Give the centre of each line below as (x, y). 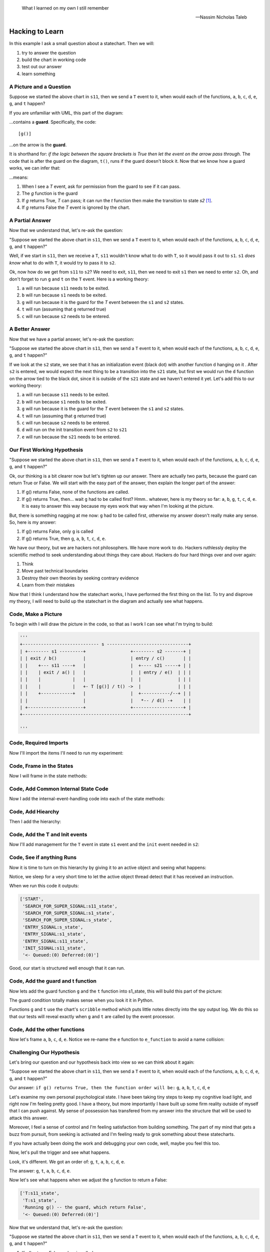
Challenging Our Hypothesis (44, 1052)
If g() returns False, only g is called (57, 531)
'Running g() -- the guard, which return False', (85, 1207)
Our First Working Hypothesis (46, 450)
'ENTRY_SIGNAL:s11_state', (55, 941)
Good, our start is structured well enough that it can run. (67, 968)
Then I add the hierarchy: (35, 822)
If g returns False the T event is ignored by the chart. (76, 207)
